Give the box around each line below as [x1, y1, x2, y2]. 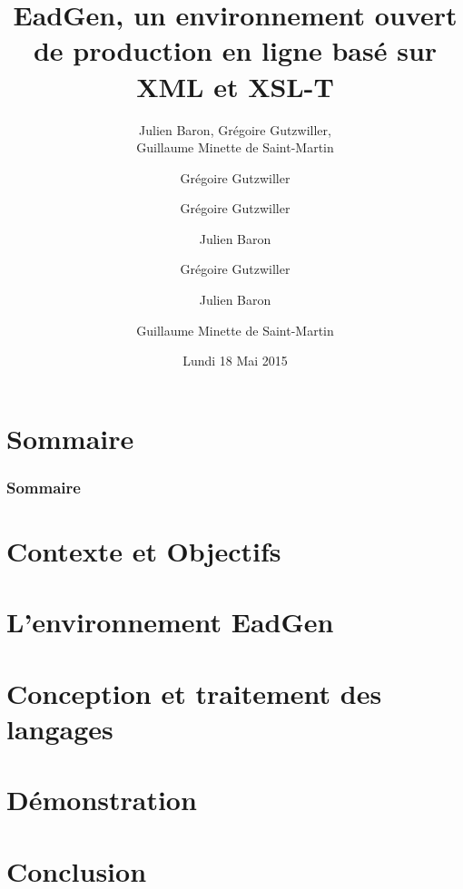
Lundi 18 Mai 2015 [182, 351, 288, 370]
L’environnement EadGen [6, 603, 334, 640]
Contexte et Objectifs [6, 532, 281, 570]
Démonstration [6, 781, 197, 818]
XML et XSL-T [136, 67, 334, 104]
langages [6, 710, 113, 747]
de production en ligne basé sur [33, 32, 438, 69]
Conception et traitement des [6, 674, 382, 711]
